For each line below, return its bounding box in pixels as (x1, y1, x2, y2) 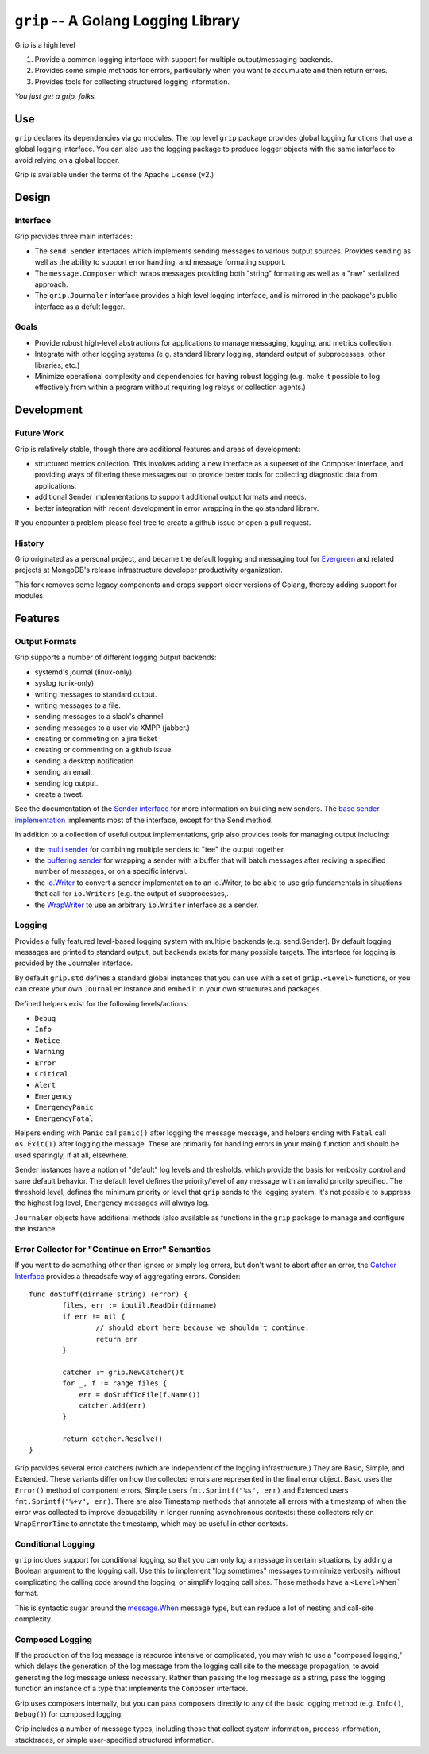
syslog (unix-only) (34, 678, 95, 688)
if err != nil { (62, 1312, 126, 1321)
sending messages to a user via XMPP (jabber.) (34, 723, 191, 732)
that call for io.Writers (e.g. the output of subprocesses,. (34, 889, 230, 898)
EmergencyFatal (34, 1114, 95, 1123)
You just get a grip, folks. (14, 91, 97, 101)
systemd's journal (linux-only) (34, 667, 133, 677)
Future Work (14, 427, 64, 438)
